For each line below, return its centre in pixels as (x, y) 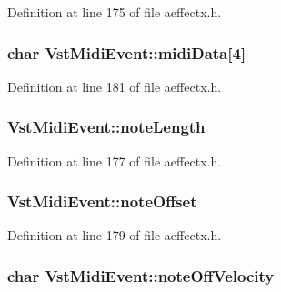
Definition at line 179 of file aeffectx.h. (115, 235)
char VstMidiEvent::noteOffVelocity (141, 275)
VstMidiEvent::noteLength (106, 127)
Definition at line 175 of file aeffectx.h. (115, 12)
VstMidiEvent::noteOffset (102, 201)
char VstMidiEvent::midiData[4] (127, 52)
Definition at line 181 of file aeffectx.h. (115, 86)
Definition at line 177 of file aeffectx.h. (115, 161)
